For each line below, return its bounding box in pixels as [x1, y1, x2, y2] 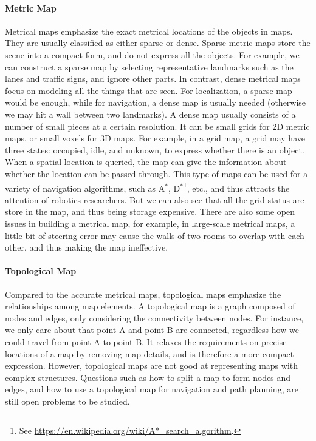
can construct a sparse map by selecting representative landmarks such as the [5, 60, 294, 73]
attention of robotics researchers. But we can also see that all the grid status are [5, 193, 304, 206]
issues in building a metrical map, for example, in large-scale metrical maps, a [5, 217, 295, 229]
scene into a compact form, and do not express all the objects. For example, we [5, 48, 300, 61]
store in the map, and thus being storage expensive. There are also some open [5, 205, 295, 218]
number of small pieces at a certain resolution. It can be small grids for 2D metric [5, 120, 310, 132]
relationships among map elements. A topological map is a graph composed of [5, 300, 295, 312]
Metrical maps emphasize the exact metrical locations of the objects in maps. [5, 24, 293, 37]
